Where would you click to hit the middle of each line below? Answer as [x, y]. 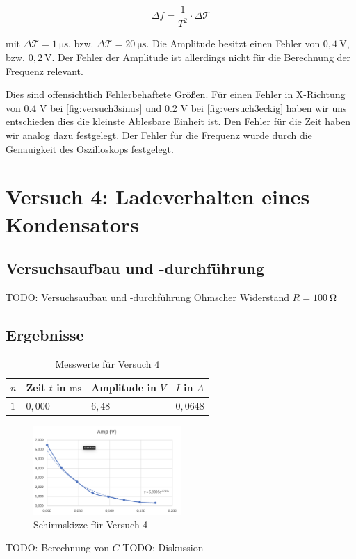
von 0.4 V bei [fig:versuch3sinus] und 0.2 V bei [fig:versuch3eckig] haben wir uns [176, 107]
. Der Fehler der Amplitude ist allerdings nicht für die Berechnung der [201, 57]
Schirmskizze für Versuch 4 [91, 524]
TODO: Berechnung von [57, 548]
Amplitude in [124, 388]
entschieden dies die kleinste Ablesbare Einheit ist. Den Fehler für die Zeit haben [178, 121]
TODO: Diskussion [163, 548]
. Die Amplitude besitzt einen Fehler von [233, 43]
